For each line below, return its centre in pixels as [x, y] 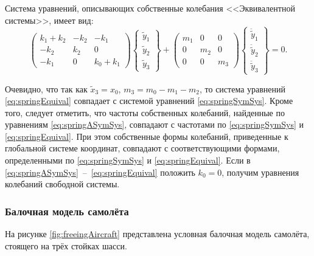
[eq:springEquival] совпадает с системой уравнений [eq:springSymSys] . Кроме [149, 101]
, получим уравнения [260, 172]
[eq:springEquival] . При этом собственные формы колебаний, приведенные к [147, 136]
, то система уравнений [242, 88]
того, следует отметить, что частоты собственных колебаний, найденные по [145, 112]
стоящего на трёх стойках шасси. [66, 245]
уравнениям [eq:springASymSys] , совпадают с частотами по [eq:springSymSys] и [154, 124]
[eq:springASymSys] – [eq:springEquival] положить [100, 172]
